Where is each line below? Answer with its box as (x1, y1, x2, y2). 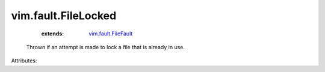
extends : (41, 30, 64, 37)
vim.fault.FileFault (88, 30, 133, 37)
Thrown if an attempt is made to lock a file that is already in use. (26, 43, 185, 50)
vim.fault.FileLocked (11, 9, 117, 22)
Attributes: (11, 57, 37, 64)
